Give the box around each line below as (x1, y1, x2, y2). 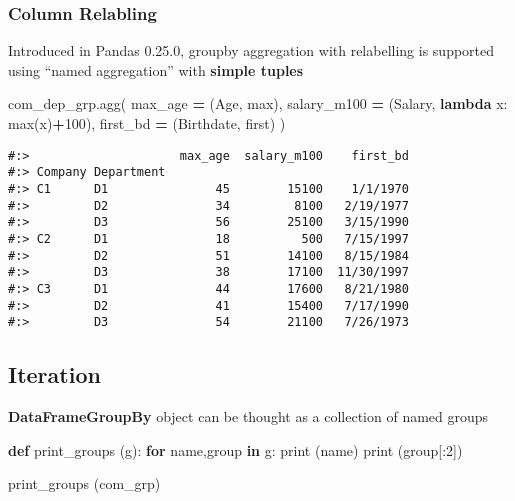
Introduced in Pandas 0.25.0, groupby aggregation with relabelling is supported (8, 40, 495, 61)
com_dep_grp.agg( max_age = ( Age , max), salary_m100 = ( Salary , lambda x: (8, 93, 508, 114)
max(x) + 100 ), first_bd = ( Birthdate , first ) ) (8, 113, 286, 133)
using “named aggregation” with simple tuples (8, 59, 304, 80)
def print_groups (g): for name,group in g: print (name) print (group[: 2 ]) (8, 439, 463, 460)
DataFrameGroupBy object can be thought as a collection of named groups (8, 406, 489, 427)
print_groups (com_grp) (8, 473, 161, 494)
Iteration (8, 359, 101, 390)
